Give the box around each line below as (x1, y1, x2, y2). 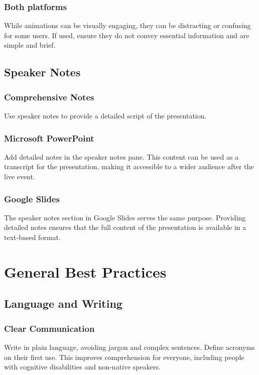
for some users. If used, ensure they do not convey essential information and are (4, 30, 249, 40)
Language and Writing (4, 296, 122, 311)
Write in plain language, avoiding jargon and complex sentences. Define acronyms (4, 341, 255, 352)
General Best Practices (4, 261, 167, 282)
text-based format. (4, 232, 61, 242)
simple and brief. (4, 40, 56, 50)
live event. (4, 171, 35, 181)
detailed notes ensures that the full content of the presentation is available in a (4, 222, 246, 232)
